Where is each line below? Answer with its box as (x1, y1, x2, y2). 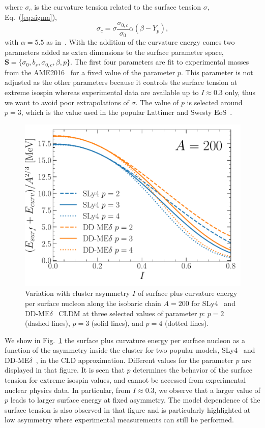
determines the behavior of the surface (133, 364, 253, 375)
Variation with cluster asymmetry (25, 288, 130, 298)
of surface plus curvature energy (137, 288, 238, 298)
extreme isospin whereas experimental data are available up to (5, 86, 199, 97)
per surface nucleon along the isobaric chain (25, 297, 161, 308)
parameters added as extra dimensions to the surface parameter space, (5, 46, 224, 57)
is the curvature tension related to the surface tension (34, 2, 201, 12)
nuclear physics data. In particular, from (5, 384, 131, 395)
